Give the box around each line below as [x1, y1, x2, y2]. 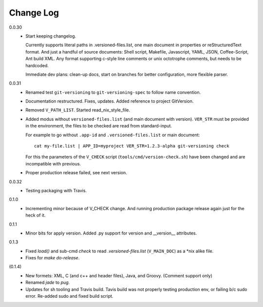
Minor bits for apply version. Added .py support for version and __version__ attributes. [25, 230, 197, 236]
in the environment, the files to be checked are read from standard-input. [25, 123, 172, 129]
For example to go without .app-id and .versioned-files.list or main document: [25, 132, 200, 138]
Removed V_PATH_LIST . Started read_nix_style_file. [25, 107, 131, 113]
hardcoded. [25, 62, 49, 68]
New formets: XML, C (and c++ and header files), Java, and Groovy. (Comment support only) [25, 272, 213, 278]
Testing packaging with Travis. [25, 187, 87, 193]
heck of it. [25, 212, 46, 218]
